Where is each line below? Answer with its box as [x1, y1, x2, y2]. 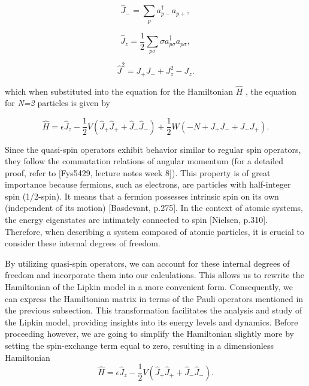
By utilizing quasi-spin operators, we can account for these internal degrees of [5, 257, 290, 269]
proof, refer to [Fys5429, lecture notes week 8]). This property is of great [5, 166, 271, 179]
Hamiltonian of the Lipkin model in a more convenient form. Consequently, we [5, 281, 293, 293]
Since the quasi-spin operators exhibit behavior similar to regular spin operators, [5, 143, 301, 155]
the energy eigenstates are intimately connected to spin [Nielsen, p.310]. [5, 213, 268, 226]
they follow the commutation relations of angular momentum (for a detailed [5, 155, 283, 167]
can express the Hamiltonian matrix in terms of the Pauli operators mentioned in [5, 292, 304, 304]
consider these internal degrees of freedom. [5, 237, 160, 249]
